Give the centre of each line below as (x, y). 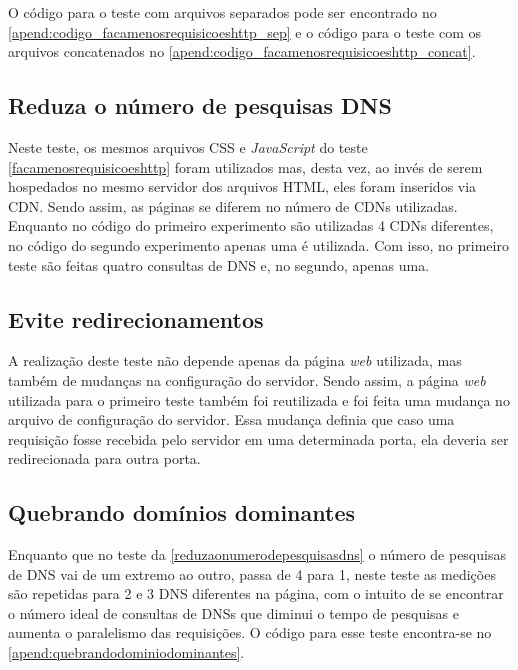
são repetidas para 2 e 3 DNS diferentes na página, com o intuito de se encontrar (256, 593)
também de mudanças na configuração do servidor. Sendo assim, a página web (247, 379)
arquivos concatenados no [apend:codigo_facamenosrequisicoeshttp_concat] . (242, 51)
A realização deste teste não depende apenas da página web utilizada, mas (235, 360)
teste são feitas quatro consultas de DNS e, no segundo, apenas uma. (219, 264)
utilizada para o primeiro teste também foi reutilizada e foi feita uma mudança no (259, 399)
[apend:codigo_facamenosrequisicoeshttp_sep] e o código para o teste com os (245, 31)
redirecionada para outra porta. (104, 458)
